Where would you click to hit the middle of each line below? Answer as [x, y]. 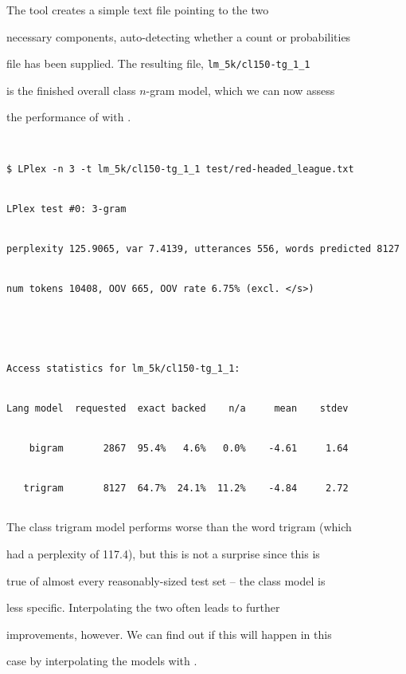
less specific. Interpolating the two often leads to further [143, 607]
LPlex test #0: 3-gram [66, 209]
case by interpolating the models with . [102, 661]
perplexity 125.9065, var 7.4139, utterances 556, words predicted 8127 [203, 249]
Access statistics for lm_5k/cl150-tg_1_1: [123, 369]
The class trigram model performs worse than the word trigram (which [179, 527]
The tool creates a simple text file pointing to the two [138, 10]
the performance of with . [69, 117]
